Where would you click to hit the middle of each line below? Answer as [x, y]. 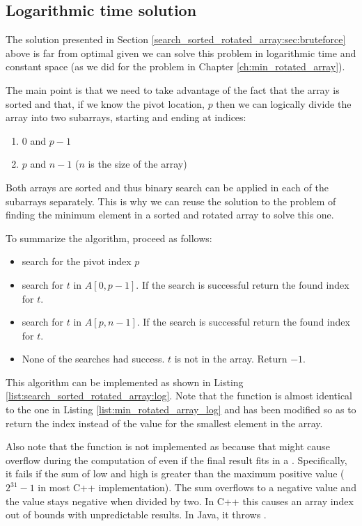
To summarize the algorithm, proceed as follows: [109, 238]
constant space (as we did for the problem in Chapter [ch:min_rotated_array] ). [175, 66]
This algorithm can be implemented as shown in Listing [125, 382]
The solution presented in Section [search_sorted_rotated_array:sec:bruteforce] [176, 39]
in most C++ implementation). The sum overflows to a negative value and [197, 487]
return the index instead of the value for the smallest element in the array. [164, 423]
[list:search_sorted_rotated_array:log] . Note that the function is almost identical [179, 396]
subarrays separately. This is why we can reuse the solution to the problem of [171, 201]
